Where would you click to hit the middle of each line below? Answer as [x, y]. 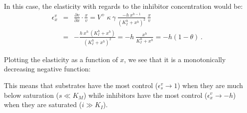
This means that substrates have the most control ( [81, 85]
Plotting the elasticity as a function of [61, 59]
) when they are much [210, 85]
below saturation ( [32, 95]
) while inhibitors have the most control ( [145, 95]
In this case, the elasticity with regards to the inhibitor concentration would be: [123, 6]
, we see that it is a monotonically [175, 59]
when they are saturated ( [43, 104]
